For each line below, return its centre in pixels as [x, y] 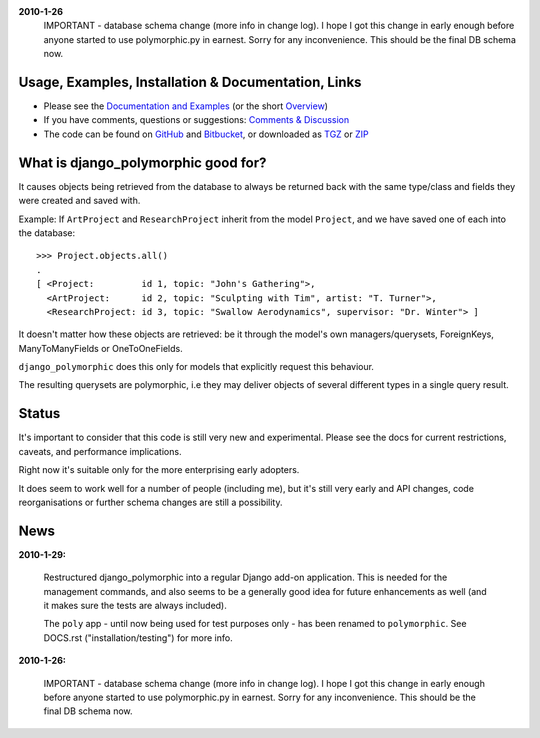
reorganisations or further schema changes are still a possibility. [151, 502]
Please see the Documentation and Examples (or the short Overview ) [186, 106]
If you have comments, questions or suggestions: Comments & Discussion [196, 120]
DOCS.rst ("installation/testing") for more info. [138, 637]
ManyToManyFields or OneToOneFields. [101, 348]
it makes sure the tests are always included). [135, 605]
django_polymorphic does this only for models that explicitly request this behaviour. [196, 367]
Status [39, 413]
